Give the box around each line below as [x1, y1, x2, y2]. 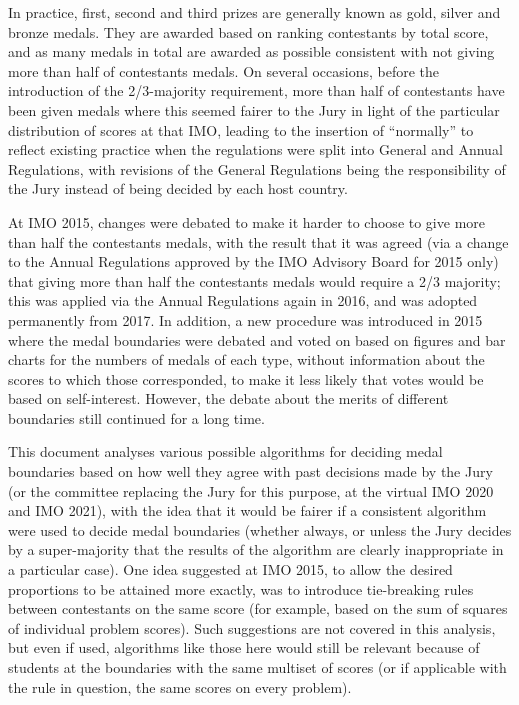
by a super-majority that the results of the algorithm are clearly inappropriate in [8, 539, 504, 560]
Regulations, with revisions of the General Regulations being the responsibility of [8, 158, 506, 179]
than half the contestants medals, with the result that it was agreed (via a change [8, 231, 509, 252]
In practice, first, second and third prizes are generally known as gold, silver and [8, 2, 501, 22]
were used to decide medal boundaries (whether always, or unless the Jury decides [8, 519, 512, 540]
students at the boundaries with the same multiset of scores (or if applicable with [8, 657, 507, 677]
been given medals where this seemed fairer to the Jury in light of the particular [8, 99, 500, 120]
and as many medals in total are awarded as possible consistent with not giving [8, 41, 495, 62]
